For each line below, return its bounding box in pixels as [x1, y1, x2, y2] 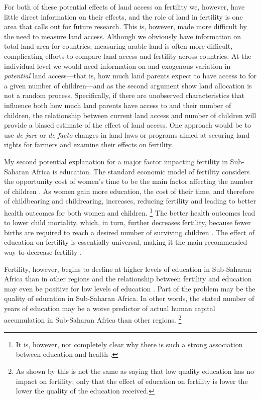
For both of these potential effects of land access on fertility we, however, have [4, 2, 245, 12]
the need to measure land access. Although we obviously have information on [4, 31, 241, 41]
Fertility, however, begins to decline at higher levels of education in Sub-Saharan [4, 263, 251, 274]
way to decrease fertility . [4, 246, 82, 257]
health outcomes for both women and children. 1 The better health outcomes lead [4, 206, 255, 218]
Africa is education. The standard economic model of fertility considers [31, 166, 250, 176]
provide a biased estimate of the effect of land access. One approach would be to [4, 120, 251, 130]
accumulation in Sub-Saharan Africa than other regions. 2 [4, 313, 182, 325]
